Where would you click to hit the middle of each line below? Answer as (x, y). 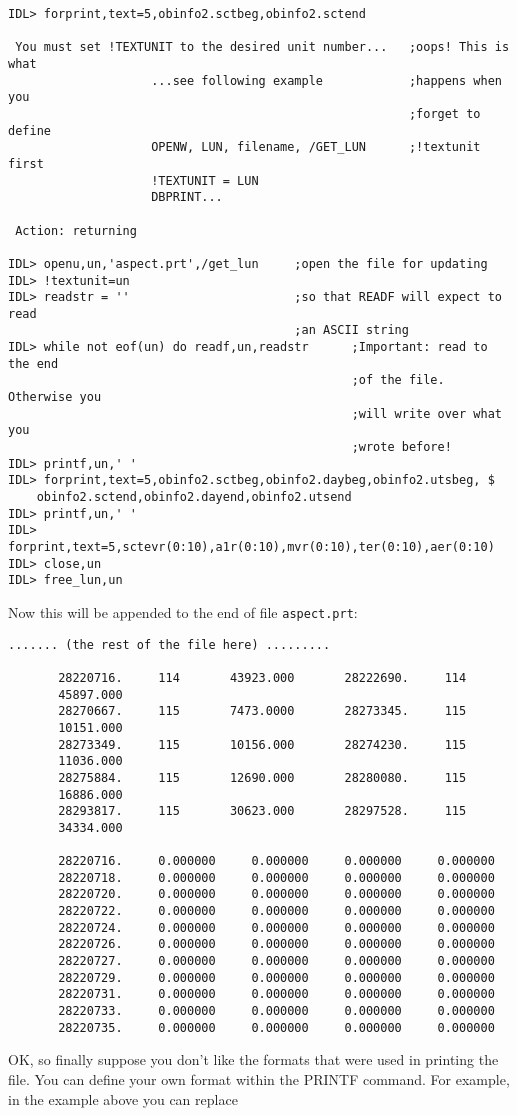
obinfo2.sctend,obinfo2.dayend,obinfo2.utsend (194, 497)
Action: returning (76, 230)
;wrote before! (401, 447)
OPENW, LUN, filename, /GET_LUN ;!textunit (316, 147)
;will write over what (426, 413)
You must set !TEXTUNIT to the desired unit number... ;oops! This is (262, 47)
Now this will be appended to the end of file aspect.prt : (183, 611)
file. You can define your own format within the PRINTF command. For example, (259, 1078)
